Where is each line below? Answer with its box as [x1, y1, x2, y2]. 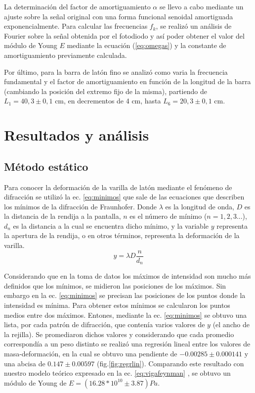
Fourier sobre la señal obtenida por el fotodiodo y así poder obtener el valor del [4, 30, 245, 41]
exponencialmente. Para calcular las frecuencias [4, 21, 148, 31]
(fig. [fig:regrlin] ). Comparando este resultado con [96, 358, 244, 368]
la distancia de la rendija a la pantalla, [4, 211, 121, 221]
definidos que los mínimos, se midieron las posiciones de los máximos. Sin [4, 280, 226, 291]
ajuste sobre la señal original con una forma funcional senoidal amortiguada [4, 11, 233, 21]
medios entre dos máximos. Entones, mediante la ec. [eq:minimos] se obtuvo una [4, 309, 247, 320]
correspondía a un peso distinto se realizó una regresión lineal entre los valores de [4, 339, 251, 349]
